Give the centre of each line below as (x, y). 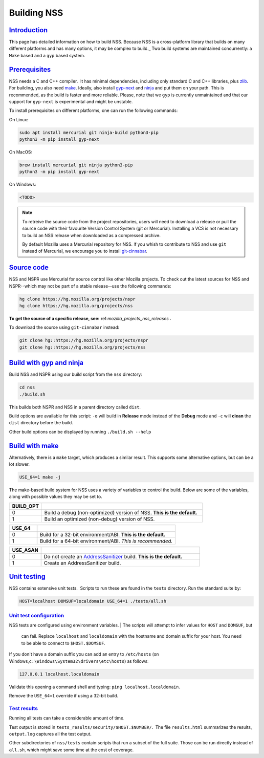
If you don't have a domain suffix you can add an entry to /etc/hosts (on (84, 654)
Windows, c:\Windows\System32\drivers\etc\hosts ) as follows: (79, 661)
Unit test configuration (37, 615)
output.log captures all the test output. (50, 734)
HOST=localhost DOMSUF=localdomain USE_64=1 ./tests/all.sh (93, 601)
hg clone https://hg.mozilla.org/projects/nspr (77, 299)
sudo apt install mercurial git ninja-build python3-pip (89, 132)
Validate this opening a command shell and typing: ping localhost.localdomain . (95, 687)
